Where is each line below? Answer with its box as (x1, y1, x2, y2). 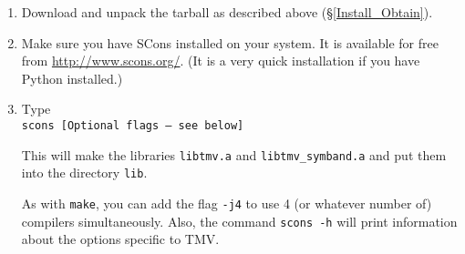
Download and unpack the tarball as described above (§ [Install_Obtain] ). (21, 3, 433, 21)
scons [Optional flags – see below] (21, 118, 244, 132)
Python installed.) (21, 68, 123, 87)
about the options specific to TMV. (21, 229, 220, 249)
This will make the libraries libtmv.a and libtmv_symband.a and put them (21, 145, 447, 164)
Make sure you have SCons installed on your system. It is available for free (21, 33, 439, 52)
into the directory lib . (21, 163, 148, 182)
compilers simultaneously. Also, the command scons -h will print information (21, 211, 458, 230)
